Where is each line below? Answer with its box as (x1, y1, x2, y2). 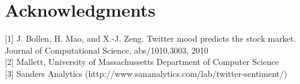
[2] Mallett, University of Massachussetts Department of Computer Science (5, 55, 279, 68)
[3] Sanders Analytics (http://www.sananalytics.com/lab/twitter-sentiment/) (5, 67, 287, 79)
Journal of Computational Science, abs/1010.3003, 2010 (5, 43, 208, 56)
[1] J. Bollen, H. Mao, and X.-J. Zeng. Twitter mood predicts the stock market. (5, 32, 296, 45)
